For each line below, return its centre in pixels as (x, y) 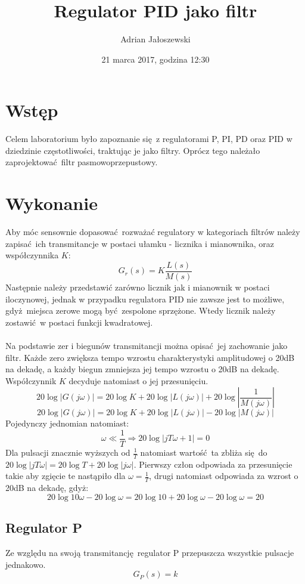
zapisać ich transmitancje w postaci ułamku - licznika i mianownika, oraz (140, 243)
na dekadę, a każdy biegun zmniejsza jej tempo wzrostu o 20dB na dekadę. (142, 369)
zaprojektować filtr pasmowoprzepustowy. (82, 162)
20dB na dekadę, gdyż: (47, 488)
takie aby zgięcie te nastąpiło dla (66, 476)
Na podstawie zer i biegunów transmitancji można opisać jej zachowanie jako (147, 345)
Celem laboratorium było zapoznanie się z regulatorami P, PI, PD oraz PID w (149, 139)
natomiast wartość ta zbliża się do (204, 452)
